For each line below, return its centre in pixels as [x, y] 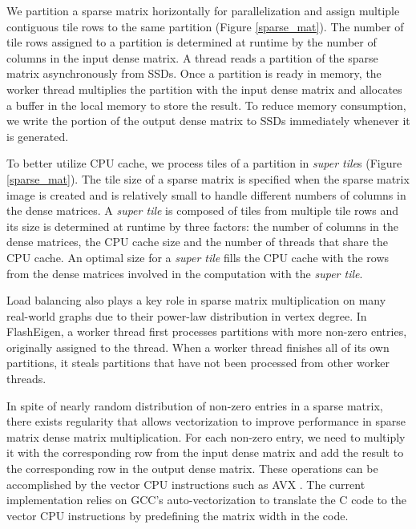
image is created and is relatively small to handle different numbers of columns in [206, 194]
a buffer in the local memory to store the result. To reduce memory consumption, [206, 105]
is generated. [38, 136]
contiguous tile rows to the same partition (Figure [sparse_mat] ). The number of [205, 26]
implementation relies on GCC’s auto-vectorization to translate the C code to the [206, 500]
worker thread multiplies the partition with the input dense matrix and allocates [204, 89]
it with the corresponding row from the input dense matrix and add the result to [205, 452]
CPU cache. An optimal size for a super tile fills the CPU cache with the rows [198, 257]
